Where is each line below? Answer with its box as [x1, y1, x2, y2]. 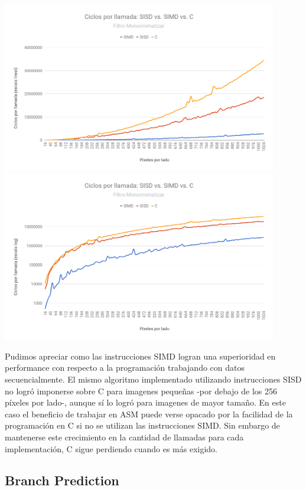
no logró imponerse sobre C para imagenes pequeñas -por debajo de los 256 [5, 384, 278, 397]
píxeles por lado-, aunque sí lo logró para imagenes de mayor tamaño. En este [5, 396, 286, 409]
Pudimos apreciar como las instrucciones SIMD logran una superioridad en [5, 349, 276, 362]
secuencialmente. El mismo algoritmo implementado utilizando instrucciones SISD [5, 373, 302, 385]
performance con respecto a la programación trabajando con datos [5, 361, 245, 374]
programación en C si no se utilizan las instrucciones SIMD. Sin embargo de [5, 419, 280, 432]
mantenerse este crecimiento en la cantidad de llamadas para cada [5, 430, 244, 443]
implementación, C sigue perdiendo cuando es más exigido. [5, 442, 217, 455]
